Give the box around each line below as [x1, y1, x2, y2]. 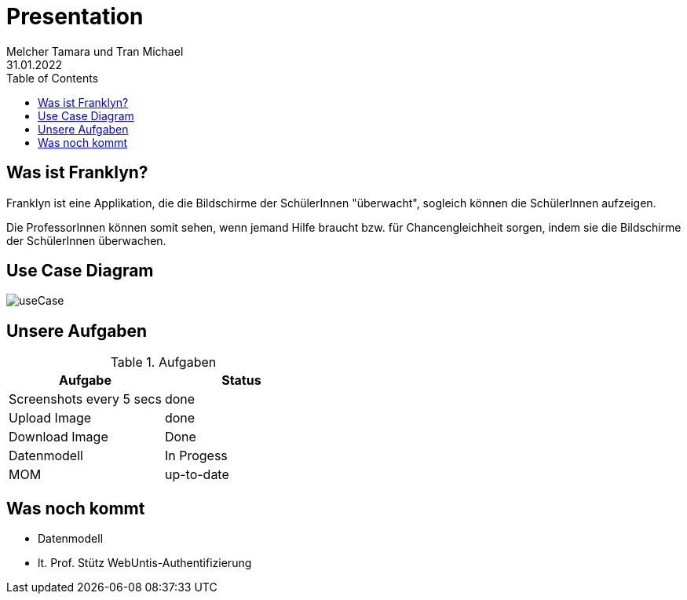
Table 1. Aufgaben [110, 354, 217, 371]
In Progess [164, 448, 228, 464]
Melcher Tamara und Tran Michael [6, 44, 184, 58]
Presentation [6, 3, 144, 30]
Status [221, 372, 261, 389]
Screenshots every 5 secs [9, 391, 162, 408]
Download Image [9, 429, 108, 445]
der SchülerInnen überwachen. [6, 233, 166, 247]
